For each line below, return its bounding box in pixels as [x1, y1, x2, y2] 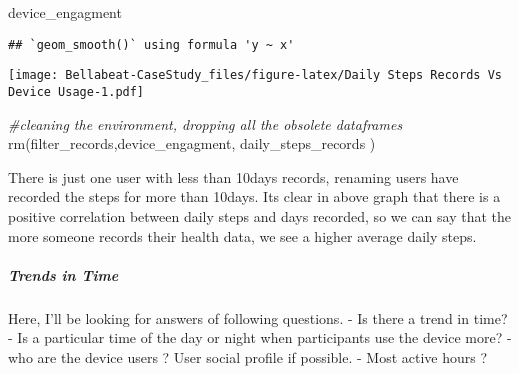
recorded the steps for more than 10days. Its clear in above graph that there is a [8, 186, 501, 207]
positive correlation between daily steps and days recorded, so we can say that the [8, 205, 512, 226]
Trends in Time [8, 264, 119, 285]
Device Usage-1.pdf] [8, 84, 145, 99]
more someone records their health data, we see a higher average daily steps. [8, 225, 477, 246]
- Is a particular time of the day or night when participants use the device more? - [8, 327, 512, 348]
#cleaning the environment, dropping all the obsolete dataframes [8, 113, 403, 134]
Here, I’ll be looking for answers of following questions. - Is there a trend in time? [8, 307, 508, 328]
